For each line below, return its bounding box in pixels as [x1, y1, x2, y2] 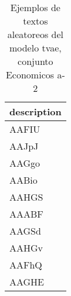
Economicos [5, 68, 55, 81]
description [9, 105, 62, 118]
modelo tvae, [9, 41, 62, 54]
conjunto [18, 54, 53, 68]
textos [23, 14, 48, 27]
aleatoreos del [7, 27, 63, 41]
